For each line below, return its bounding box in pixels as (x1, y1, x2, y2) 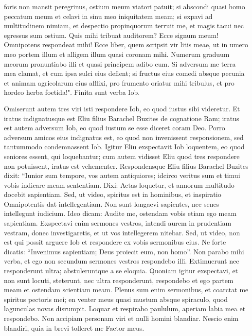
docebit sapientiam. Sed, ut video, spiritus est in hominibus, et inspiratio (4, 189, 221, 199)
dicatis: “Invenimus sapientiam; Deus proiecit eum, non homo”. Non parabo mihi (4, 246, 244, 256)
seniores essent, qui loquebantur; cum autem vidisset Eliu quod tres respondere (4, 151, 240, 161)
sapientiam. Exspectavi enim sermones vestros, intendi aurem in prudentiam (4, 218, 232, 228)
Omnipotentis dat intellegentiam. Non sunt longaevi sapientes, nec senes (4, 198, 219, 209)
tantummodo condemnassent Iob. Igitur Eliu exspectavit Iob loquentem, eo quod (4, 141, 245, 152)
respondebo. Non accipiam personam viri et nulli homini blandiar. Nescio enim (4, 313, 239, 323)
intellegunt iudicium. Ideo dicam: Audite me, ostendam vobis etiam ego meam (4, 208, 237, 218)
